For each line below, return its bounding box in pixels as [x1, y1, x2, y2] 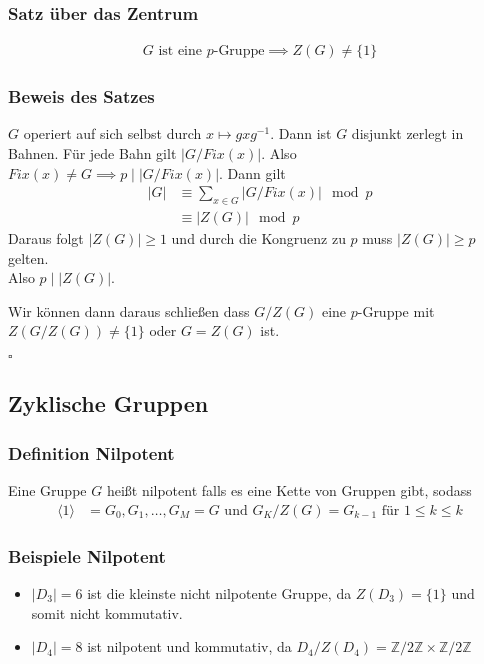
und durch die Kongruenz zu [171, 228, 346, 249]
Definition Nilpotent [8, 440, 175, 465]
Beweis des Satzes [8, 84, 155, 109]
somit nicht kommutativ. [31, 602, 183, 623]
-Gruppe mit [357, 300, 435, 321]
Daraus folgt [8, 228, 84, 249]
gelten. [8, 247, 49, 268]
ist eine [158, 44, 203, 59]
